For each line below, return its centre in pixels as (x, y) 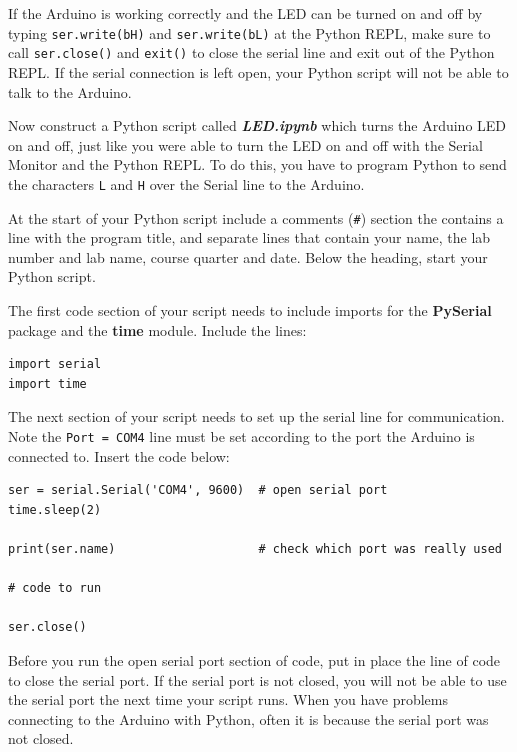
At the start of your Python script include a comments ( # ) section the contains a (256, 217)
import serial (55, 364)
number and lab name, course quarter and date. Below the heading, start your (248, 256)
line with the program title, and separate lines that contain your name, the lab (249, 237)
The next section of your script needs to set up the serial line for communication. (256, 416)
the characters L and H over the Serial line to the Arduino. (186, 183)
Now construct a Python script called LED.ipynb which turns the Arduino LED (257, 125)
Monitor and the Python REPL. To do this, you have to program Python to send (257, 164)
